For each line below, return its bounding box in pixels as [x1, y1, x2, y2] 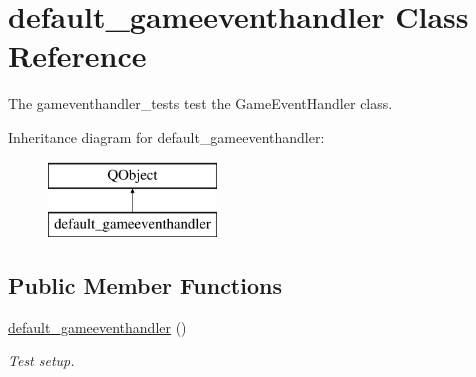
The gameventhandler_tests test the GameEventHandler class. [8, 93, 393, 114]
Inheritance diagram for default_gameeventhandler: [8, 126, 325, 147]
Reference [8, 35, 147, 76]
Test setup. [8, 350, 75, 371]
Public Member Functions [8, 270, 282, 301]
